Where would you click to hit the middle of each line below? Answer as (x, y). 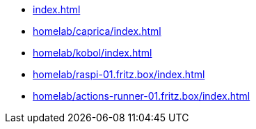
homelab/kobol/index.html (93, 53)
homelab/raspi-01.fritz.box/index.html (119, 74)
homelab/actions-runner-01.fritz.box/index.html (142, 96)
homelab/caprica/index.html (97, 31)
